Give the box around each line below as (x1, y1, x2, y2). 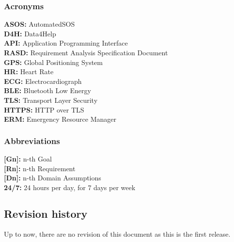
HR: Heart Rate (4, 66, 54, 77)
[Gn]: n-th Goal (4, 153, 52, 163)
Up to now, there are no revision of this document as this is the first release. (4, 228, 231, 239)
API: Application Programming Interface (4, 38, 128, 48)
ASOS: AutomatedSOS (4, 19, 75, 29)
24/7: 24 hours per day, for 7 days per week (4, 182, 136, 192)
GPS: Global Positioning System (4, 57, 103, 67)
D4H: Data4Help (4, 28, 56, 38)
